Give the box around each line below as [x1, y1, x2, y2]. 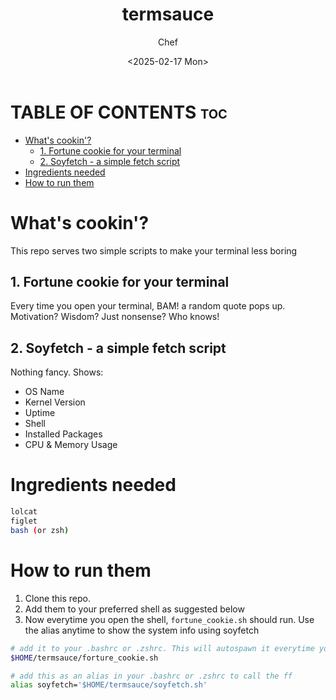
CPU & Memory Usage [24, 439, 118, 451]
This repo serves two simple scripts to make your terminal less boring [10, 244, 298, 257]
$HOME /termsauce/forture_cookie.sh [10, 653, 159, 663]
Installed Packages [24, 428, 103, 440]
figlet [10, 516, 38, 527]
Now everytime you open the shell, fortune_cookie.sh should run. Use [24, 613, 315, 625]
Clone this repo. [24, 592, 91, 604]
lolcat [10, 507, 38, 517]
